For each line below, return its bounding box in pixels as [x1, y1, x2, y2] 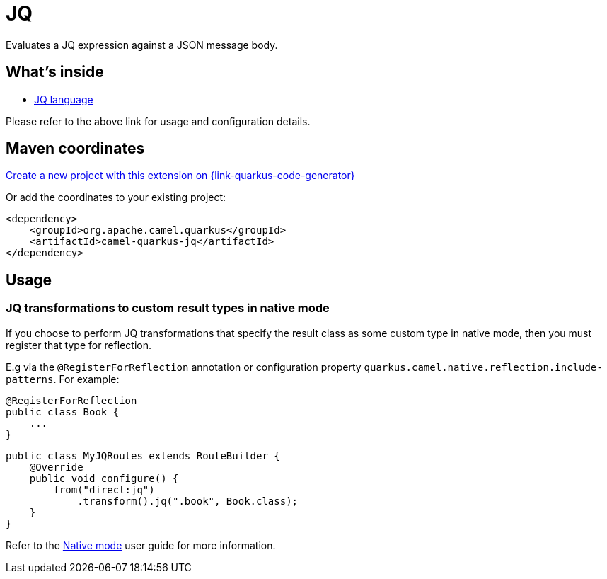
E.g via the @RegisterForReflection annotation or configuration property [6, 360, 362, 373]
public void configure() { [29, 472, 179, 484]
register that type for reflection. [6, 338, 151, 351]
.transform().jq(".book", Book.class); [77, 495, 299, 507]
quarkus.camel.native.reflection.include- [364, 361, 603, 373]
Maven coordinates [6, 139, 145, 158]
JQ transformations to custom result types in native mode [6, 301, 330, 316]
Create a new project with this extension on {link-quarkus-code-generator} [6, 169, 355, 182]
